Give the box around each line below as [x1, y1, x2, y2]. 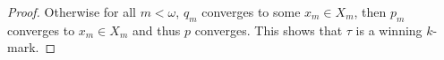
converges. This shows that [194, 20, 343, 39]
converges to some [201, 3, 301, 20]
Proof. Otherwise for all [7, 3, 136, 20]
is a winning [355, 20, 423, 39]
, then [354, 3, 387, 20]
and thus [132, 20, 181, 39]
